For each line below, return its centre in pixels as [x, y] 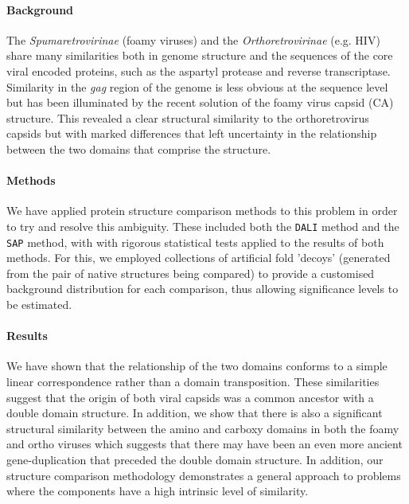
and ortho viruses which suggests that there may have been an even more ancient [204, 444]
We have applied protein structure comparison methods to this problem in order [202, 211]
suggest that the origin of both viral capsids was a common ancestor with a [190, 397]
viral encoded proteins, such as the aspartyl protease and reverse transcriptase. [199, 70]
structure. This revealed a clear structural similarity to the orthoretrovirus [188, 117]
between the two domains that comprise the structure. [139, 148]
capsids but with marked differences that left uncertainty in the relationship [192, 133]
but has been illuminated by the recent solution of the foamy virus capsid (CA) [200, 102]
